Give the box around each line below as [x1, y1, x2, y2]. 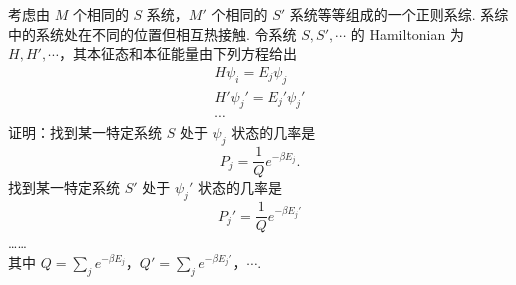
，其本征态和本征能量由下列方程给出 [58, 43, 297, 64]
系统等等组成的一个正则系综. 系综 [289, 4, 509, 24]
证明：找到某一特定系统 [8, 122, 162, 143]
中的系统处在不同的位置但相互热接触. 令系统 [8, 23, 297, 44]
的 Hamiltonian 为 [350, 23, 464, 44]
